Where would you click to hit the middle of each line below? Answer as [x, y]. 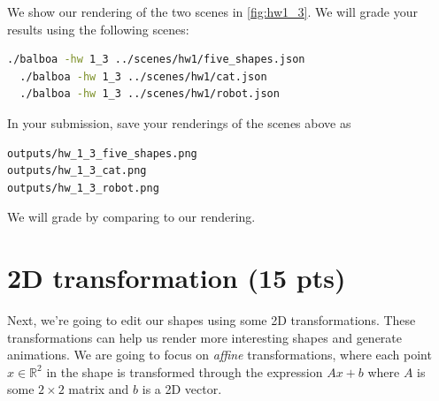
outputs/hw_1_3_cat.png [77, 171]
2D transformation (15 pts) [177, 278]
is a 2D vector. [182, 389]
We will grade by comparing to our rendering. [131, 217]
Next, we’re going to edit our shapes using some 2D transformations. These [212, 320]
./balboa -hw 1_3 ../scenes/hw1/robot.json [150, 94]
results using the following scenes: [98, 29]
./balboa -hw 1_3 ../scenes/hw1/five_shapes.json [156, 60]
